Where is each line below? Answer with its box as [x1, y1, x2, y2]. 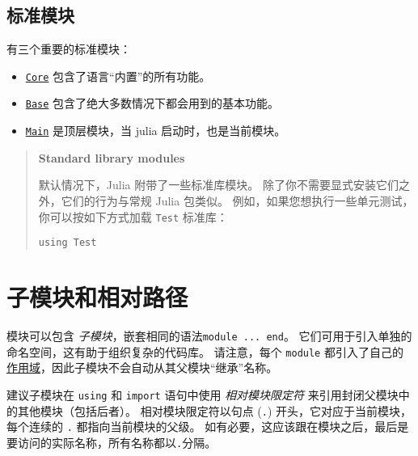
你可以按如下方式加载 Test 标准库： [38, 208, 228, 225]
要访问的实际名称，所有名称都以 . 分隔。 [6, 433, 217, 450]
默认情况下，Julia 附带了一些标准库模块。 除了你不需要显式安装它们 [38, 176, 399, 193]
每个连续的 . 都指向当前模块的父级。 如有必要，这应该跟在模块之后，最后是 [6, 418, 409, 435]
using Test [38, 237, 97, 249]
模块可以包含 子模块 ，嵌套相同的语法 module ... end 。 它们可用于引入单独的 [6, 327, 412, 344]
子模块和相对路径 [6, 281, 188, 314]
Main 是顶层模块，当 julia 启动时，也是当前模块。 [25, 122, 286, 139]
